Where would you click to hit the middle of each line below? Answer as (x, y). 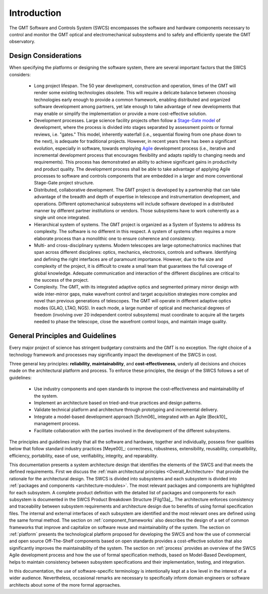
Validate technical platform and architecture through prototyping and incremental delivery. (126, 410)
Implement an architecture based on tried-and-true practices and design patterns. (118, 403)
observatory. (22, 42)
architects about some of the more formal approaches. (65, 585)
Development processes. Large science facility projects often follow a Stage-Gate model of (127, 120)
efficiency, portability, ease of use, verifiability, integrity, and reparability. (84, 456)
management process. (57, 423)
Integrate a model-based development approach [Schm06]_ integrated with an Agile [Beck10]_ (131, 416)
